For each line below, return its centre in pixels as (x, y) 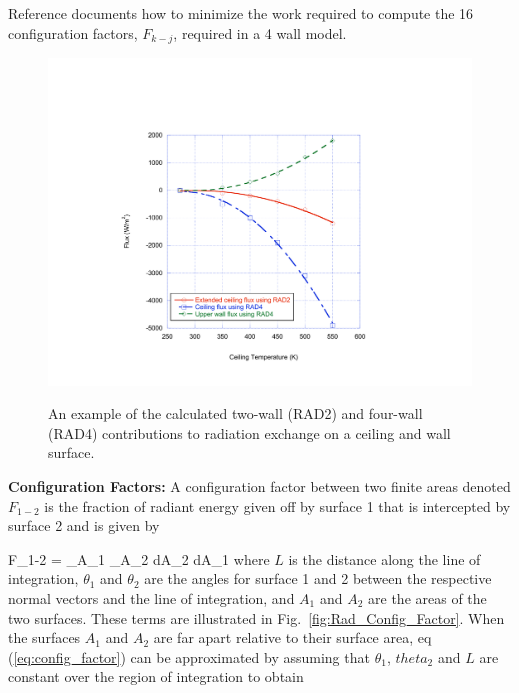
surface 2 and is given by (84, 525)
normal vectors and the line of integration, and (151, 597)
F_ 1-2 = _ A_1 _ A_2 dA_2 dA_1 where (139, 558)
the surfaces (44, 637)
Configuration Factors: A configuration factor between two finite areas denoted (259, 485)
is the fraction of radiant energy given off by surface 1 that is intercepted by (277, 505)
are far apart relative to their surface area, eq (292, 637)
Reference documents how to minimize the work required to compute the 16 (241, 13)
